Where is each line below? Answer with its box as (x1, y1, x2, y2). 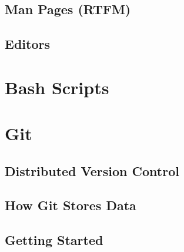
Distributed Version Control (5, 161, 179, 180)
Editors (5, 35, 50, 53)
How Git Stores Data (5, 196, 136, 214)
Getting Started (5, 231, 103, 249)
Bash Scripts (5, 75, 109, 99)
